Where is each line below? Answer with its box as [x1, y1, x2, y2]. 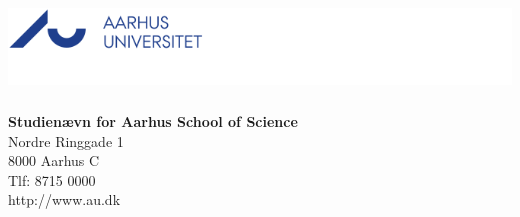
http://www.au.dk [8, 189, 121, 210]
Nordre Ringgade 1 [8, 130, 124, 151]
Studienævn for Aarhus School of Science [8, 111, 298, 132]
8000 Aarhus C [8, 150, 100, 171]
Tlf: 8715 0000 [8, 169, 96, 190]
